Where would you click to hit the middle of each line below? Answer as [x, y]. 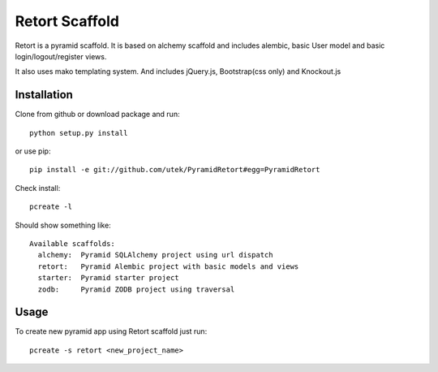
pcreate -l [51, 207]
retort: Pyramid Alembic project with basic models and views [168, 266]
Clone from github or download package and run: [97, 115]
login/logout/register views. [61, 56]
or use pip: [33, 151]
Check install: [38, 188]
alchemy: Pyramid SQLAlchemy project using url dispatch [155, 255]
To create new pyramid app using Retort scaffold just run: [111, 331]
